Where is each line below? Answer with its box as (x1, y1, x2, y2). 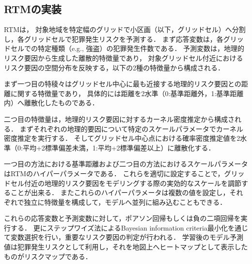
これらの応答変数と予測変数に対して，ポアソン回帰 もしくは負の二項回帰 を (4, 213, 241, 223)
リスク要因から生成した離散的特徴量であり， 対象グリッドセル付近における (4, 52, 243, 63)
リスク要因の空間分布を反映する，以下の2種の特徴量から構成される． (4, 62, 224, 72)
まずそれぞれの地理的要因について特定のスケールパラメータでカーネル (19, 123, 243, 133)
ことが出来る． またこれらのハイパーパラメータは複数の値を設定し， (10, 187, 230, 198)
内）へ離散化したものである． (4, 98, 99, 108)
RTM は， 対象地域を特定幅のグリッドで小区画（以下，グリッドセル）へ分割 (4, 24, 246, 34)
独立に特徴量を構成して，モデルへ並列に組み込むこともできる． (24, 197, 227, 207)
